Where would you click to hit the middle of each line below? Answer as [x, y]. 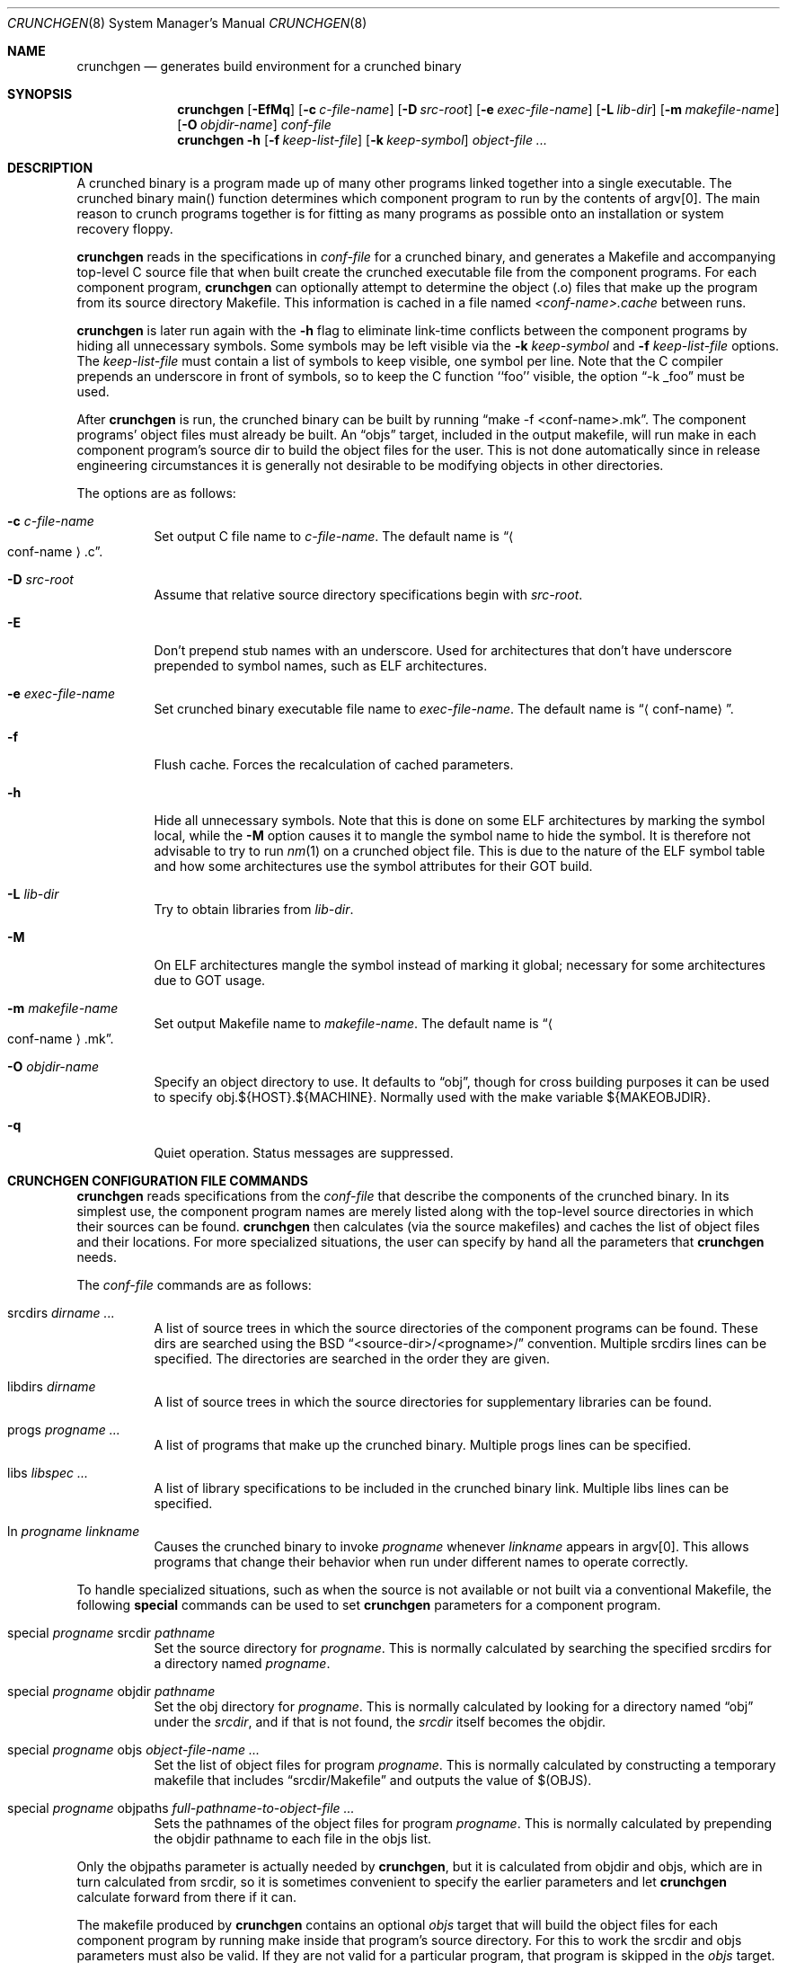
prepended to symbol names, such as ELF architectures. [321, 666]
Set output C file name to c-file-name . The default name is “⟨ [334, 536]
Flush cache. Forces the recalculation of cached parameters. [334, 764]
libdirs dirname [52, 1386]
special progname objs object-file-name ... [134, 1750]
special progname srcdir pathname [111, 1633]
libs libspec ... [48, 1473]
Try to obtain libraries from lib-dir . [254, 909]
